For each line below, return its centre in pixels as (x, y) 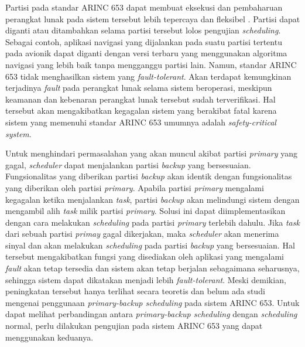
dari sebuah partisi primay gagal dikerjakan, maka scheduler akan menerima (142, 234)
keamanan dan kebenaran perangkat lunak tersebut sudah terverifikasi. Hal (140, 99)
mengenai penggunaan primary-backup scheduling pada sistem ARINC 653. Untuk (152, 302)
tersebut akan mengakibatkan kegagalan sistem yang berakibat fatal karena (141, 110)
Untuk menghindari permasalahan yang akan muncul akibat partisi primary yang (151, 153)
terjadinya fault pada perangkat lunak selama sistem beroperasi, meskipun (139, 88)
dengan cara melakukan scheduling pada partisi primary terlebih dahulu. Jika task (152, 222)
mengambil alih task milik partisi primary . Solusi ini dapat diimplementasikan (145, 211)
